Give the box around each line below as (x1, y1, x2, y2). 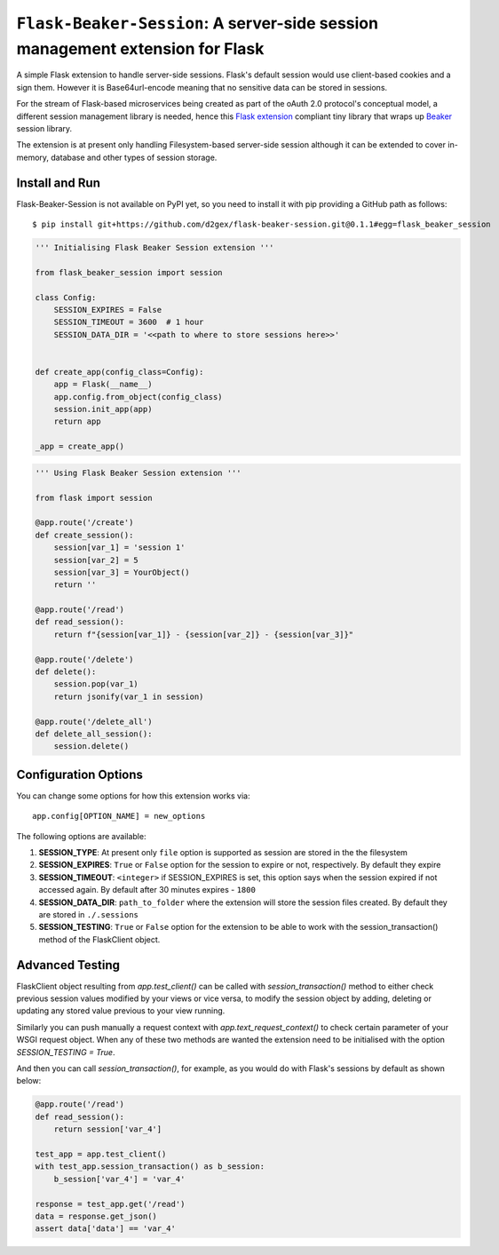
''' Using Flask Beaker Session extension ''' (35, 467, 242, 478)
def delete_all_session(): (35, 729, 153, 739)
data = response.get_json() (35, 1211, 157, 1221)
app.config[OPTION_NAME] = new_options (32, 811, 206, 822)
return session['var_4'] (53, 1124, 162, 1134)
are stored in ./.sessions (38, 909, 139, 920)
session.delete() (53, 742, 130, 751)
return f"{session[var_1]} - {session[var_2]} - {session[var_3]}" (53, 629, 354, 639)
